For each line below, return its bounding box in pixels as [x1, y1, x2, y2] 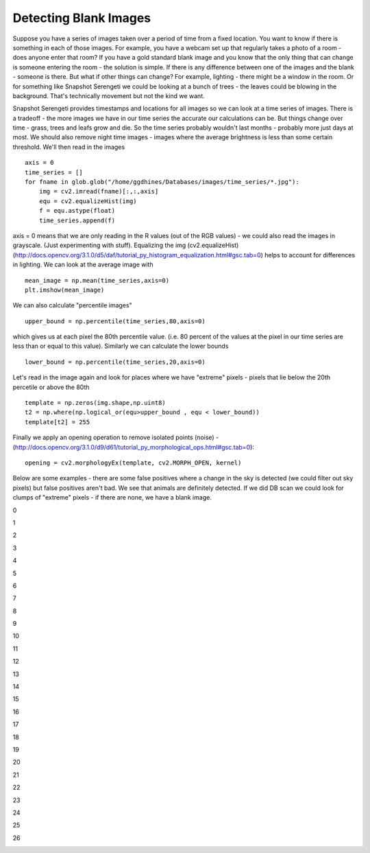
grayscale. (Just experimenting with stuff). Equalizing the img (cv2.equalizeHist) [12, 241, 239, 250]
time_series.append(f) [38, 216, 116, 224]
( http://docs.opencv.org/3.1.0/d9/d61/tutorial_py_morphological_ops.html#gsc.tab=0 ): [12, 443, 255, 451]
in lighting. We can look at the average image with [12, 261, 153, 269]
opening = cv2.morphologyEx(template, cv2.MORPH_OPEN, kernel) [25, 459, 242, 467]
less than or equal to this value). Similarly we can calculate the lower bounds [12, 342, 229, 350]
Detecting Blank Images [12, 10, 151, 25]
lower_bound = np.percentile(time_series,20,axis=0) [25, 358, 206, 366]
